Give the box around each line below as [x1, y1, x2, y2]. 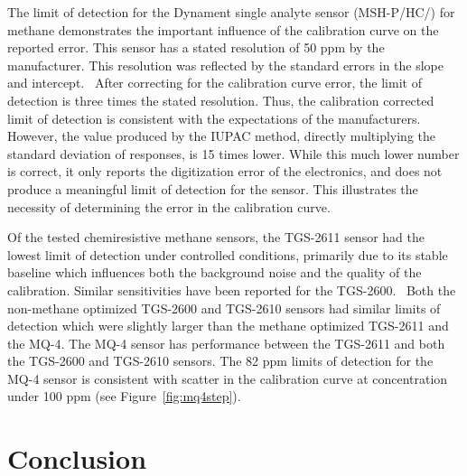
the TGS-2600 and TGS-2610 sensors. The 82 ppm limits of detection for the [7, 351, 434, 370]
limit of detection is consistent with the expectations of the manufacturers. [7, 108, 421, 127]
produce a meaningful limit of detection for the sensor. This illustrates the [7, 179, 418, 198]
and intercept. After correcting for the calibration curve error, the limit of [7, 73, 422, 92]
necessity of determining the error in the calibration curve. [7, 197, 331, 216]
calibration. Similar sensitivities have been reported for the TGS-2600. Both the [7, 280, 456, 299]
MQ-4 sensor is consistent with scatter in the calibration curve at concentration [7, 369, 448, 387]
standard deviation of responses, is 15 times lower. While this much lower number [7, 144, 460, 163]
